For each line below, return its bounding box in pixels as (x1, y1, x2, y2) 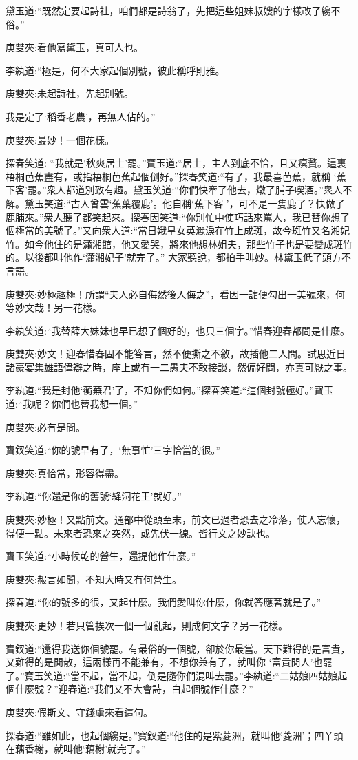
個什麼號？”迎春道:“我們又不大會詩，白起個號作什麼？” (6, 682, 253, 696)
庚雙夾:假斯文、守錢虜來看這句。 (6, 704, 153, 719)
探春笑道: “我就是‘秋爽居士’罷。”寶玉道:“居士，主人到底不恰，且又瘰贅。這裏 (6, 156, 347, 170)
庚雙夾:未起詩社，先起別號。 (6, 86, 134, 101)
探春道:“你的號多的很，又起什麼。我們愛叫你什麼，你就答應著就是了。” (6, 595, 322, 609)
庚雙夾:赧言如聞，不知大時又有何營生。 (6, 571, 182, 586)
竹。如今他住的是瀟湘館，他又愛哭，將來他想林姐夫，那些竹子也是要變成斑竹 (6, 236, 352, 251)
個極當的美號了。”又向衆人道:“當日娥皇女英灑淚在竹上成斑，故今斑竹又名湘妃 (6, 223, 350, 237)
